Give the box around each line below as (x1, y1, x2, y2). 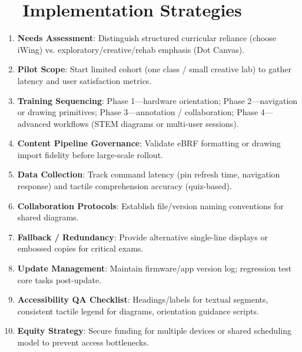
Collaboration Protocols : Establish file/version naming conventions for (17, 199, 284, 212)
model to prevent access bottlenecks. (17, 336, 149, 348)
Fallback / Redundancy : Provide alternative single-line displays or (17, 230, 268, 243)
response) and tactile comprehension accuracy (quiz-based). (17, 180, 232, 192)
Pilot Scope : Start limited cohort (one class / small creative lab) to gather (17, 63, 291, 75)
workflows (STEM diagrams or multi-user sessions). (53, 117, 239, 129)
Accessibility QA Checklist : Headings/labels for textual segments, (17, 293, 268, 306)
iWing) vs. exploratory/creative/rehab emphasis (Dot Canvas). (17, 43, 245, 55)
